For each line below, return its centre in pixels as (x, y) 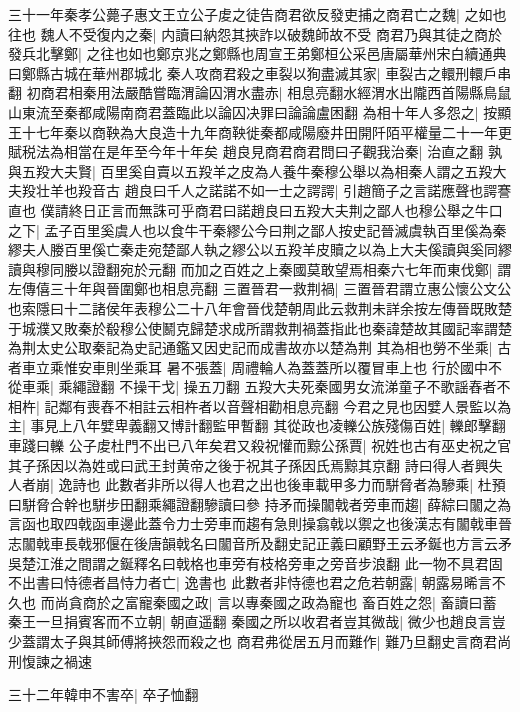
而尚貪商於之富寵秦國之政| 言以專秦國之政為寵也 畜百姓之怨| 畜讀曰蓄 (268, 601)
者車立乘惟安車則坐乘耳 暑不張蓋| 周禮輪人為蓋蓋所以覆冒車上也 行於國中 (248, 366)
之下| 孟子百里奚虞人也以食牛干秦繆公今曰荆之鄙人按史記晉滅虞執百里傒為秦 (257, 229)
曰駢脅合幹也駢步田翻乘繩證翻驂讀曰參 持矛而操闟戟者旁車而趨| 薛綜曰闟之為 (260, 503)
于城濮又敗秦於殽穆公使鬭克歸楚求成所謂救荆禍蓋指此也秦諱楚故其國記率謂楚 (260, 327)
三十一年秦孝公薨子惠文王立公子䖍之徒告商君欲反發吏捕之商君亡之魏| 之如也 (257, 14)
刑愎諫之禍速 (50, 660)
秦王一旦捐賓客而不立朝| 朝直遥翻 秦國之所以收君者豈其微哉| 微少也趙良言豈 (257, 621)
